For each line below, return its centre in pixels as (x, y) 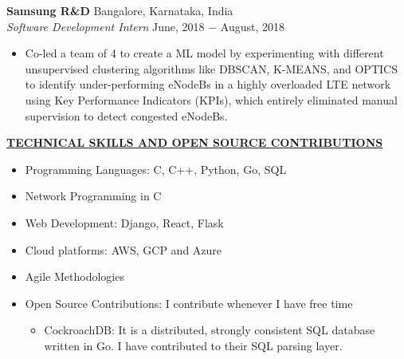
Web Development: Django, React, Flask (124, 222)
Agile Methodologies (75, 276)
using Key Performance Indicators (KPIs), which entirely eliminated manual (211, 99)
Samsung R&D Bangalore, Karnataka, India (120, 10)
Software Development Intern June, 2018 (106, 26)
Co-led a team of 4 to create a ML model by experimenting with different (204, 53)
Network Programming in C (93, 196)
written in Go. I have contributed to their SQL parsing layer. (193, 345)
